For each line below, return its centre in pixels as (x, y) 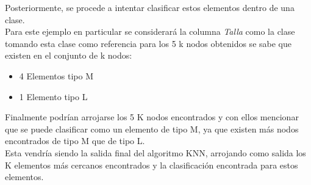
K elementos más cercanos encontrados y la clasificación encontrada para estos (152, 165)
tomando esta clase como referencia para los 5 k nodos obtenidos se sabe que (148, 43)
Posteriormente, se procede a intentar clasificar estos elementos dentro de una (150, 7)
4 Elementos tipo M (56, 75)
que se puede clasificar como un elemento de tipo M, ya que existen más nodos (152, 129)
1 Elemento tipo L (53, 96)
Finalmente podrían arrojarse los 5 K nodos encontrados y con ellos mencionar (152, 117)
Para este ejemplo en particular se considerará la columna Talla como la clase (150, 31)
